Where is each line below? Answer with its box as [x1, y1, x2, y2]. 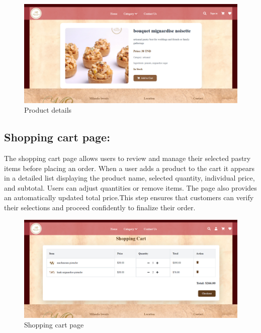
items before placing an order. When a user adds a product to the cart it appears [4, 162, 254, 173]
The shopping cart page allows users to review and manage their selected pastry [4, 153, 251, 163]
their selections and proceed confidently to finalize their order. [4, 202, 196, 213]
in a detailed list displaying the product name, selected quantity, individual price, [4, 173, 255, 183]
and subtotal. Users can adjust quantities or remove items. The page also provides [4, 182, 257, 193]
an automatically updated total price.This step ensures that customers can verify [4, 192, 254, 203]
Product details [24, 105, 72, 115]
